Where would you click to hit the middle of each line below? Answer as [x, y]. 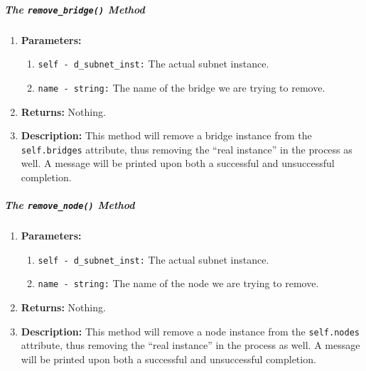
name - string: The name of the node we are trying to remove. [178, 283]
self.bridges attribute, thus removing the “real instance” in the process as [187, 149]
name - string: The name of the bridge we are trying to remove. [182, 87]
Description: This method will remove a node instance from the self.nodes [190, 331]
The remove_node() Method [70, 205]
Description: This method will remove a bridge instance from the [166, 135]
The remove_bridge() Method [75, 9]
